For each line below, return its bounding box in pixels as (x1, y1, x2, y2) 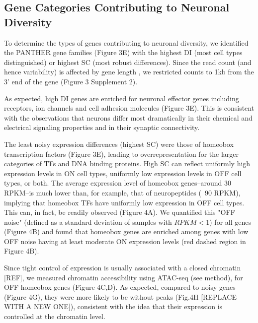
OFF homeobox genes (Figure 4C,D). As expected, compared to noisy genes (4, 282, 236, 292)
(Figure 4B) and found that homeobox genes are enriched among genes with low (4, 226, 249, 237)
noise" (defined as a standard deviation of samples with (4, 216, 172, 227)
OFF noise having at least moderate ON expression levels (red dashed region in (4, 236, 246, 246)
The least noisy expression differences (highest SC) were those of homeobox (4, 138, 234, 149)
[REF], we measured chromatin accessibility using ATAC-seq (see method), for (4, 272, 243, 282)
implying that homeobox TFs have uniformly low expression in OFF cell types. (4, 197, 245, 207)
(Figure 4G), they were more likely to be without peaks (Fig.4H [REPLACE (4, 291, 237, 302)
